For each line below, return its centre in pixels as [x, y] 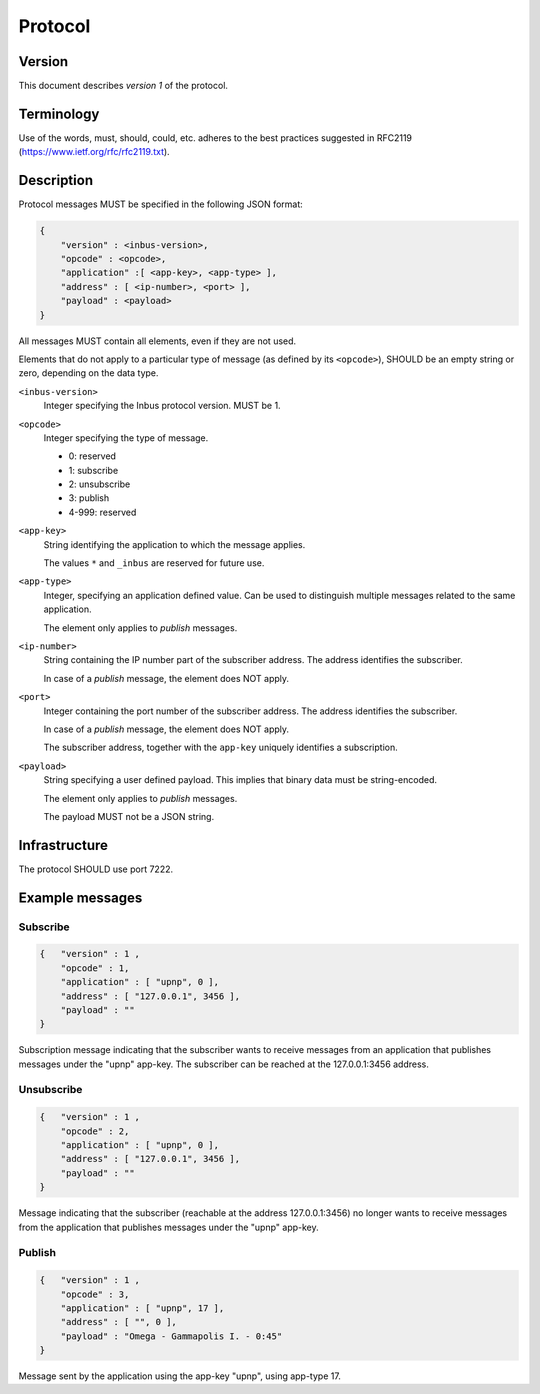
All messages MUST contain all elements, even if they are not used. [157, 341]
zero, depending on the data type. [88, 373]
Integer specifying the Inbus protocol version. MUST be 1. [162, 406]
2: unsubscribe [99, 484]
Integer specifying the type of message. [126, 437]
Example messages [80, 897]
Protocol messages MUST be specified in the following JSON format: [161, 204]
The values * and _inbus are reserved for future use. [154, 563]
